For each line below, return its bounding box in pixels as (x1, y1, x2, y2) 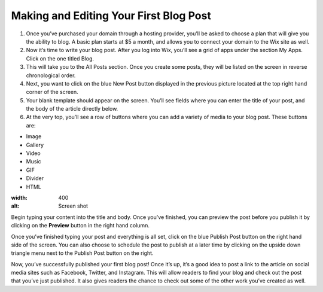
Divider (26, 175, 44, 182)
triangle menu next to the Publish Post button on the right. (11, 250, 154, 257)
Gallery (26, 141, 44, 148)
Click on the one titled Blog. (26, 54, 95, 62)
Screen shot (58, 202, 89, 209)
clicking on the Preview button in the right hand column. (11, 222, 150, 229)
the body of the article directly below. (26, 105, 118, 112)
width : (11, 194, 28, 201)
